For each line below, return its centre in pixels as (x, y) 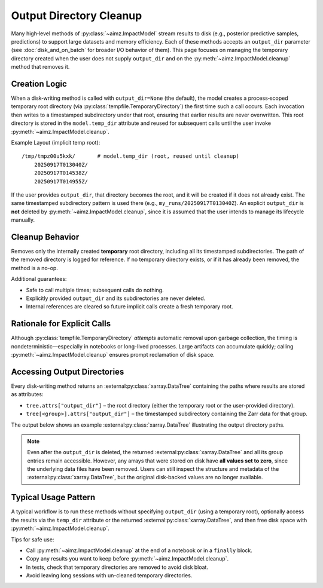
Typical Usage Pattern (53, 497)
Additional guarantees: (39, 279)
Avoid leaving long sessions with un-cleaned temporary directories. (109, 575)
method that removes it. (40, 67)
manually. (23, 220)
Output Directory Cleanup (77, 16)
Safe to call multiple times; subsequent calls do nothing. (95, 290)
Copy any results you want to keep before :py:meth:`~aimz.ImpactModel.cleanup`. (127, 559)
